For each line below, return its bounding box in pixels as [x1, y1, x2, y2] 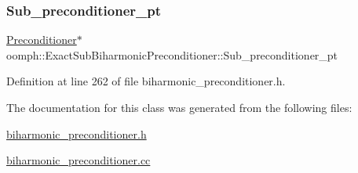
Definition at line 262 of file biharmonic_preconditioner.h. [6, 73, 286, 89]
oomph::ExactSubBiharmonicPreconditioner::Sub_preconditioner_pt [6, 46, 338, 63]
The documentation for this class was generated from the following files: [6, 99, 353, 115]
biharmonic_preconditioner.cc [6, 152, 151, 168]
